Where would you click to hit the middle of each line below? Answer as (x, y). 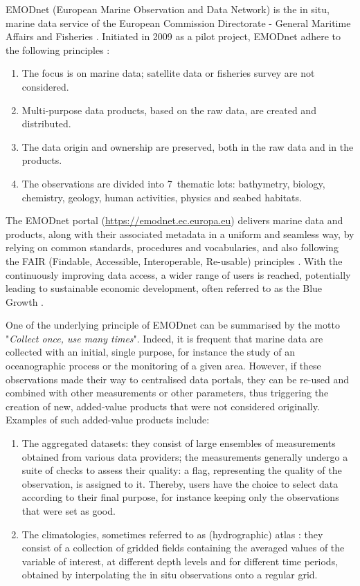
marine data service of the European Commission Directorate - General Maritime (178, 22)
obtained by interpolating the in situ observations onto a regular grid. (170, 575)
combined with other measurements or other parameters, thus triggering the (167, 393)
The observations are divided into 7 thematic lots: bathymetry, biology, (173, 183)
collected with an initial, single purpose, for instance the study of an (151, 352)
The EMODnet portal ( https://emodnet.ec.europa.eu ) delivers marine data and (174, 220)
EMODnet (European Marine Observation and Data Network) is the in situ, (168, 9)
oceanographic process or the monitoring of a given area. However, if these (163, 366)
